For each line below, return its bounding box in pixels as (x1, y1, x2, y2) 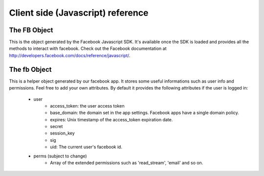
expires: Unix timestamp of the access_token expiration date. (50, 116, 173, 122)
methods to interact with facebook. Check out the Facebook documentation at (9, 45, 167, 51)
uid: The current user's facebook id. (50, 144, 122, 150)
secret (50, 124, 63, 130)
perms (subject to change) (33, 153, 88, 159)
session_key (50, 130, 75, 136)
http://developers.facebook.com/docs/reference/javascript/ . (9, 52, 131, 58)
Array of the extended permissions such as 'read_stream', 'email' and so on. (50, 160, 203, 166)
